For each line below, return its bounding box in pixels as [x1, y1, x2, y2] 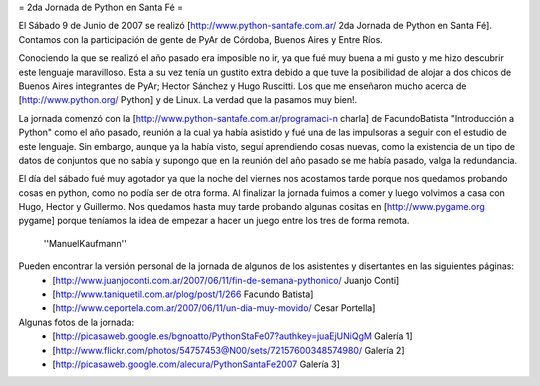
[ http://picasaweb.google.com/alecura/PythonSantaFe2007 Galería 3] [52, 358, 340, 370]
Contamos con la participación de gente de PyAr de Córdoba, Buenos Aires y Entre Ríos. [18, 33, 384, 45]
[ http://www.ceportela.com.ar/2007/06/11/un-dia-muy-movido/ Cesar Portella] [52, 302, 376, 314]
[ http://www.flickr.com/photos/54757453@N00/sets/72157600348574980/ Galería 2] [52, 344, 405, 356]
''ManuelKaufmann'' [43, 237, 127, 249]
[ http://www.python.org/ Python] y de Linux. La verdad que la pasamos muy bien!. [18, 94, 358, 106]
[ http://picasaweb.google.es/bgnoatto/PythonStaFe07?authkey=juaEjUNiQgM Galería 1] [52, 330, 414, 342]
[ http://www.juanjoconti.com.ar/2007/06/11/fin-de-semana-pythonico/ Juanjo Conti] [52, 274, 400, 286]
